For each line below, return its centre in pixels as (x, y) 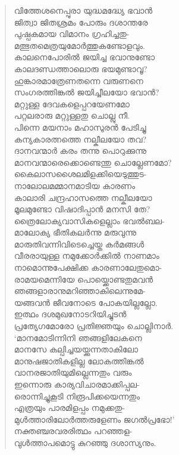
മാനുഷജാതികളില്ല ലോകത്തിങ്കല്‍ (79, 360)
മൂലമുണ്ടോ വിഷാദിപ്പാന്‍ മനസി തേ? (82, 209)
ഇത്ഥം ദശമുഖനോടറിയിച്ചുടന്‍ (70, 314)
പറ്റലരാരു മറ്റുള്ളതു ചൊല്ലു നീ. (72, 115)
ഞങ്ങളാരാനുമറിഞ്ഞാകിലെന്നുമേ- (80, 291)
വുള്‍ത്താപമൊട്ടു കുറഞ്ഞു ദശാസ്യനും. (85, 442)
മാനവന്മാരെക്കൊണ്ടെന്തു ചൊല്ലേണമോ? (93, 162)
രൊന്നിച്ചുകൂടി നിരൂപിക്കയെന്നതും (77, 396)
